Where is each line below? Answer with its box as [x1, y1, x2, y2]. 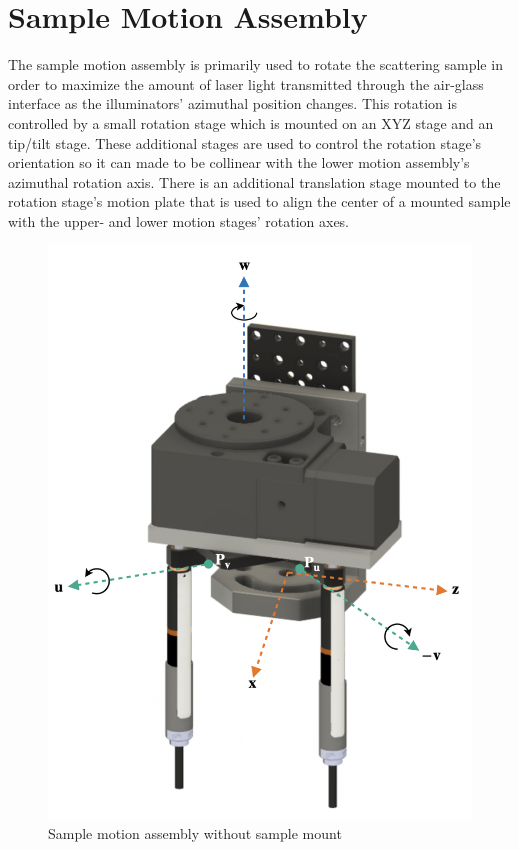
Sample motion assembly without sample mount [48, 822, 342, 843]
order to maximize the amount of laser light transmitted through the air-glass [8, 73, 484, 94]
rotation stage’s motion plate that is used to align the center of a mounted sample [8, 191, 511, 212]
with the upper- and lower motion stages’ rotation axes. [8, 210, 350, 231]
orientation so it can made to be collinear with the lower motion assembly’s [8, 152, 470, 173]
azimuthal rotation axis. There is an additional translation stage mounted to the [8, 171, 501, 192]
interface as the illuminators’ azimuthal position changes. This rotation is [8, 93, 457, 114]
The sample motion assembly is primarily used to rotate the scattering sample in [8, 54, 503, 75]
